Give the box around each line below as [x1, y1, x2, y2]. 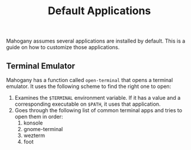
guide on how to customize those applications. [6, 44, 120, 51]
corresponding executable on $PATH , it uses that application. [14, 100, 161, 107]
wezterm [23, 132, 46, 139]
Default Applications [47, 4, 151, 18]
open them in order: [14, 113, 63, 120]
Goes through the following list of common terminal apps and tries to [14, 107, 182, 113]
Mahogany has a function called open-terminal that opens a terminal [6, 77, 173, 83]
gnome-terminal [23, 126, 63, 132]
